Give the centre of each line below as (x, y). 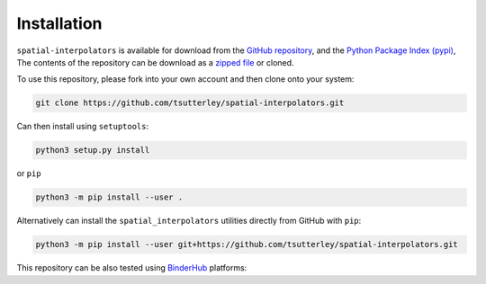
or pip (29, 173)
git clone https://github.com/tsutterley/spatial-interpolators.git (190, 103)
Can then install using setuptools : (83, 127)
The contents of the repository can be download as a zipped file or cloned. (155, 62)
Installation (59, 23)
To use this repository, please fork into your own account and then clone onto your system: (185, 79)
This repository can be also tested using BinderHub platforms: (132, 268)
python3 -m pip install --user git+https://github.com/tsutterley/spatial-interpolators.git (247, 244)
